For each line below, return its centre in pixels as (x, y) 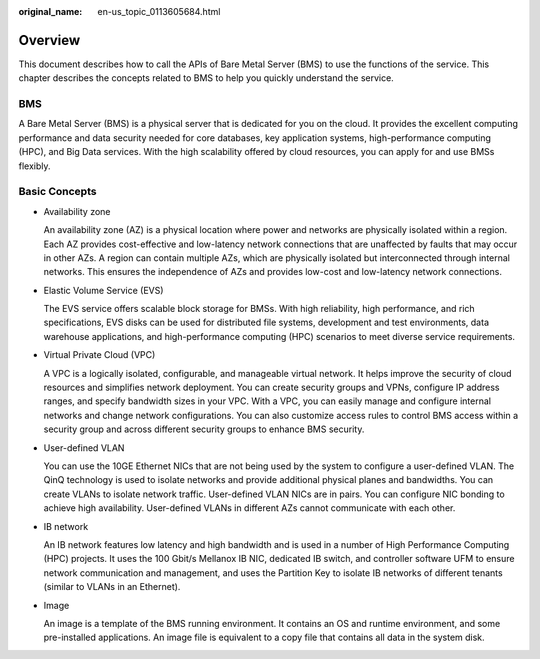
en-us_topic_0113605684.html (159, 11)
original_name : (50, 11)
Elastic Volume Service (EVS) (103, 290)
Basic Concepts (57, 192)
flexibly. (34, 166)
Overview (49, 40)
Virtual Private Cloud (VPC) (99, 355)
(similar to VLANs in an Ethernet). (112, 587)
